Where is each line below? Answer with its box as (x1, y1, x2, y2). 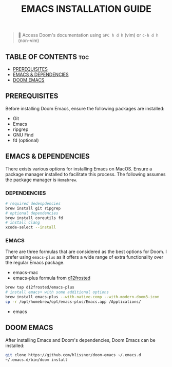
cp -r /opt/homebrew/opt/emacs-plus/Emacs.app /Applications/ (5, 299, 141, 304)
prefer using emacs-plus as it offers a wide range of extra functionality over (5, 254, 164, 260)
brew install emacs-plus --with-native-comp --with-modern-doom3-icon (5, 295, 160, 300)
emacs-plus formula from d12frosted (12, 275, 91, 281)
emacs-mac (12, 269, 39, 276)
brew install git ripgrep (5, 206, 61, 211)
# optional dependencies (5, 210, 59, 216)
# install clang (5, 220, 40, 225)
